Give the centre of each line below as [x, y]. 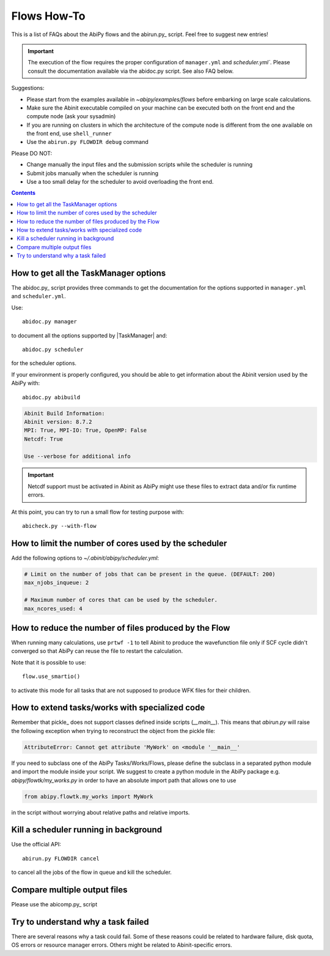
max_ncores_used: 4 [53, 608]
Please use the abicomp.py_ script [54, 905]
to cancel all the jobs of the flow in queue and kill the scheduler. [92, 872]
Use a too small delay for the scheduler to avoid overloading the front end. [120, 182]
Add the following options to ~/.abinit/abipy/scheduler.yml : [85, 558]
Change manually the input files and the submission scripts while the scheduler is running [140, 165]
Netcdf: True [44, 439]
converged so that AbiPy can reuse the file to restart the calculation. [97, 651]
